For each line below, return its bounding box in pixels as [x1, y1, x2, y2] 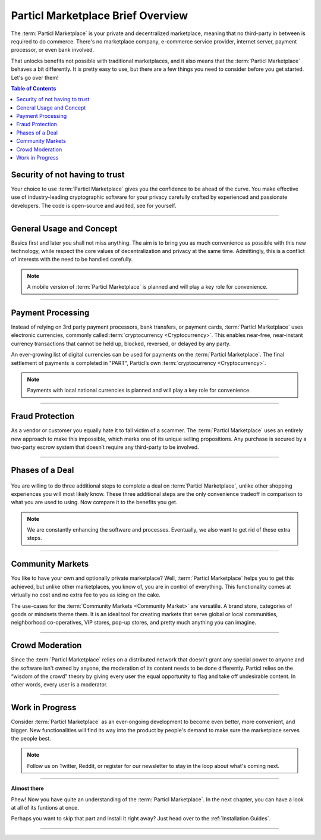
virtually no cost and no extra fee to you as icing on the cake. [11, 591, 160, 598]
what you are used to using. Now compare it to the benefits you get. [11, 499, 178, 506]
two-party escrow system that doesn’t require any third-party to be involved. [11, 444, 199, 451]
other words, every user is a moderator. [11, 681, 108, 688]
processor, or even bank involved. [11, 46, 95, 54]
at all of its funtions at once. [11, 804, 80, 811]
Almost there [11, 785, 44, 792]
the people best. [11, 735, 51, 742]
